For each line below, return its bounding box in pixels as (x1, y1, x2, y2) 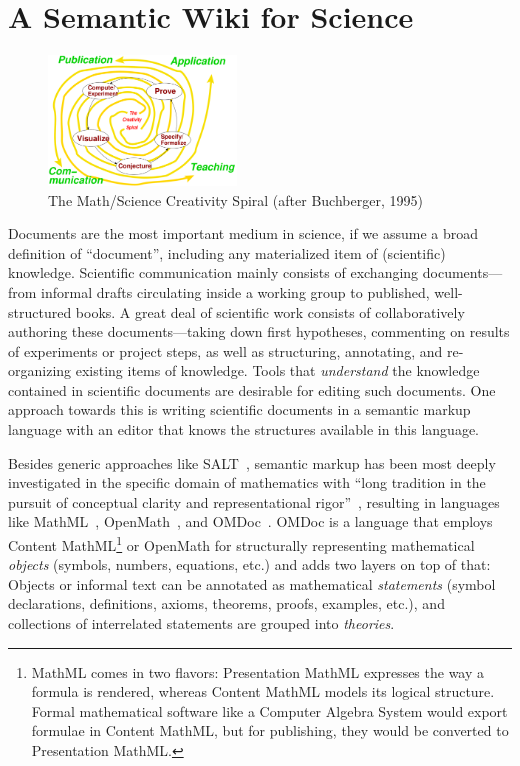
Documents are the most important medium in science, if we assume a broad (8, 223, 479, 244)
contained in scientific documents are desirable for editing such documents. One (8, 379, 496, 400)
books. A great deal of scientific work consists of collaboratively (75, 301, 465, 322)
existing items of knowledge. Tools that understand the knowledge (75, 360, 480, 381)
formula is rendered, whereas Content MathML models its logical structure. (31, 681, 495, 702)
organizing (8, 360, 72, 381)
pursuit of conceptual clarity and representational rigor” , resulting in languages (8, 491, 500, 512)
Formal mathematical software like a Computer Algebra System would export (31, 700, 508, 721)
